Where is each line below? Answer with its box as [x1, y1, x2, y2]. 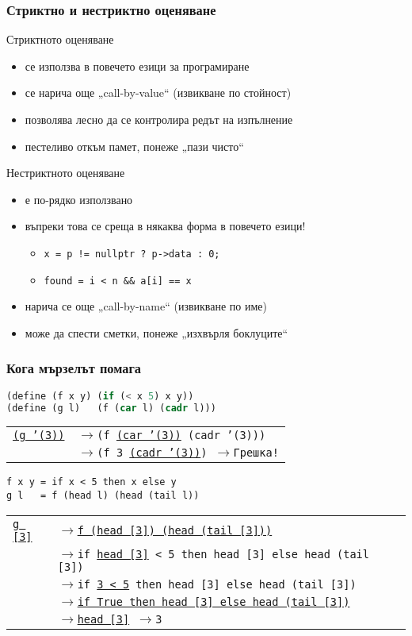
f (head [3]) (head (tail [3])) [77, 523, 273, 537]
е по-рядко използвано [25, 191, 133, 207]
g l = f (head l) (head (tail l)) [6, 490, 200, 502]
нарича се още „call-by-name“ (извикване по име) [25, 298, 268, 314]
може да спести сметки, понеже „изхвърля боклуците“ [25, 324, 288, 341]
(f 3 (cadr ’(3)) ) [97, 446, 208, 460]
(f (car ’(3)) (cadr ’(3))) [97, 429, 266, 442]
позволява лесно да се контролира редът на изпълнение [25, 111, 293, 127]
